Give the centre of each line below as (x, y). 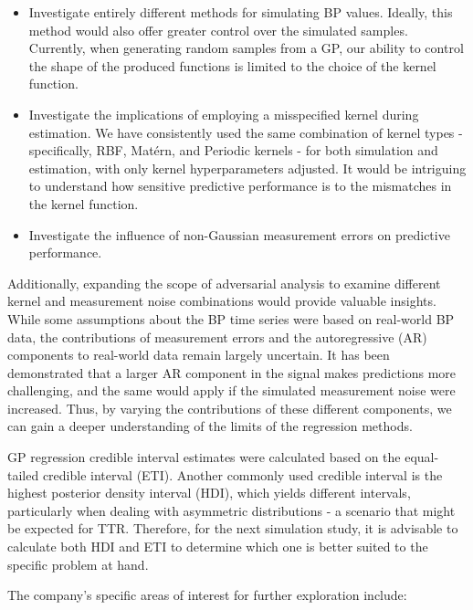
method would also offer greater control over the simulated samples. (218, 30)
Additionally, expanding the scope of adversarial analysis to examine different (224, 283)
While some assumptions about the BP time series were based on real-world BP (231, 318)
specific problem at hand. (78, 564)
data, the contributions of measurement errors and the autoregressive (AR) (217, 337)
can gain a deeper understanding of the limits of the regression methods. (210, 426)
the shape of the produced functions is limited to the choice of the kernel (232, 65)
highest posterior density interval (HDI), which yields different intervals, (209, 493)
